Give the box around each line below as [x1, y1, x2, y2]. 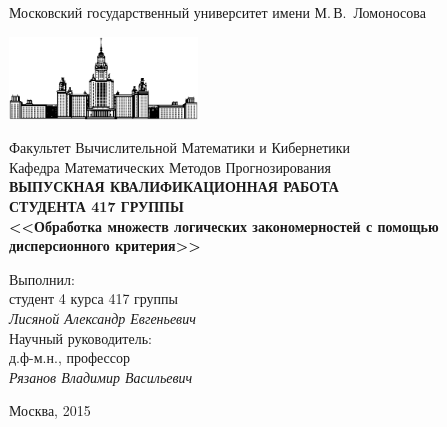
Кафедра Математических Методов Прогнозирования [9, 156, 331, 177]
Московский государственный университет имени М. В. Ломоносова [9, 2, 426, 22]
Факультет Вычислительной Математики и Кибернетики [9, 137, 351, 158]
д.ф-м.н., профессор [9, 347, 130, 368]
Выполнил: [9, 268, 75, 289]
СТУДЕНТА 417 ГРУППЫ [9, 196, 184, 216]
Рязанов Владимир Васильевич [9, 366, 193, 387]
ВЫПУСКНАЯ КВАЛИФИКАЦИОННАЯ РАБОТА [9, 176, 339, 197]
